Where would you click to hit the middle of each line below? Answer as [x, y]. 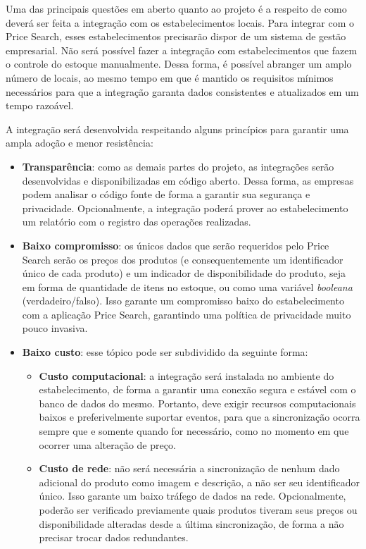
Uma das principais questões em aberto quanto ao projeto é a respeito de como [176, 8]
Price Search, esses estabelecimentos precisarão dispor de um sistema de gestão [176, 36]
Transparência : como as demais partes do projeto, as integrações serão [178, 166]
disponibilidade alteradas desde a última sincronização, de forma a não [191, 523]
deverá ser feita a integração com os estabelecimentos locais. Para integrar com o [180, 22]
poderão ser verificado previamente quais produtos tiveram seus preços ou [198, 510]
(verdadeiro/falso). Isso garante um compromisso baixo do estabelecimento [183, 301]
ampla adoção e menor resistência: [80, 143]
